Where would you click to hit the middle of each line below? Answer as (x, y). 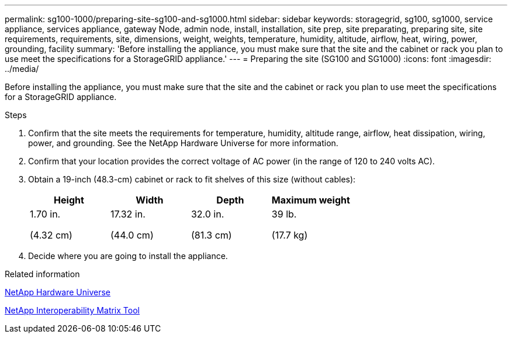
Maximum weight (311, 200)
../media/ (22, 69)
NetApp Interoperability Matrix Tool (72, 310)
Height (69, 200)
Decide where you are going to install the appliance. (128, 256)
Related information (42, 274)
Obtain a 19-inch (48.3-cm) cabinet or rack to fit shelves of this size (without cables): (192, 179)
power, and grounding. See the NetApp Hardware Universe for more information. (183, 143)
